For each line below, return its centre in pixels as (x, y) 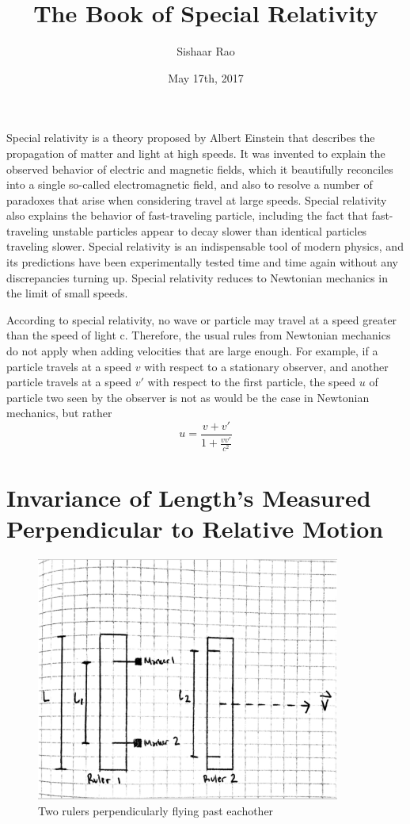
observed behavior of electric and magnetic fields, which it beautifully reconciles (200, 169)
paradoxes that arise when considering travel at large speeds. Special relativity (197, 199)
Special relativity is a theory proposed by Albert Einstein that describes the (191, 138)
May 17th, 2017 (206, 77)
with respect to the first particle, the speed (252, 382)
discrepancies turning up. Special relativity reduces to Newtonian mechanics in (197, 277)
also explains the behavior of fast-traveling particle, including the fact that (187, 215)
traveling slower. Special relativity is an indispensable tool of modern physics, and (205, 246)
